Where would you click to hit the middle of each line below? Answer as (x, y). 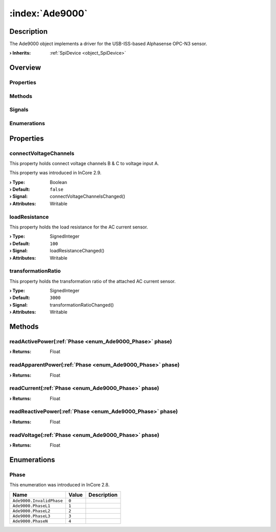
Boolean (59, 182)
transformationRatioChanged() (82, 305)
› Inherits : (20, 53)
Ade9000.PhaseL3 (31, 516)
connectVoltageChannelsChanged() (87, 196)
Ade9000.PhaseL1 (31, 506)
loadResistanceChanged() (77, 251)
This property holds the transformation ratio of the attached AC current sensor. (93, 281)
